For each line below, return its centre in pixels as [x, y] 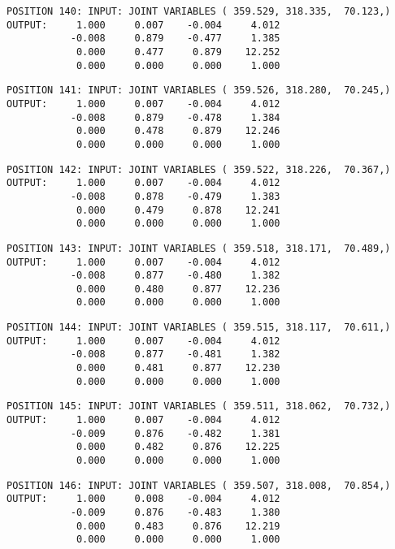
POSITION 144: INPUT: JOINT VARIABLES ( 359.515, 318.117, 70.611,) [199, 328]
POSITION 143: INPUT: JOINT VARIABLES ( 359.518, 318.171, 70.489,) [199, 248]
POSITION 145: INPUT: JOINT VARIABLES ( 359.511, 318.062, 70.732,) [199, 406]
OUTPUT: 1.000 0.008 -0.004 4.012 [143, 499]
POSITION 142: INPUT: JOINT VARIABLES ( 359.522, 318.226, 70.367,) [199, 169]
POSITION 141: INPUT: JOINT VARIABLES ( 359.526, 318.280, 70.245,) [199, 91]
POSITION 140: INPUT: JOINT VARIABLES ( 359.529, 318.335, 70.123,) [199, 11]
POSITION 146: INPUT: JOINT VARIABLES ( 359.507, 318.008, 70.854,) [199, 485]
